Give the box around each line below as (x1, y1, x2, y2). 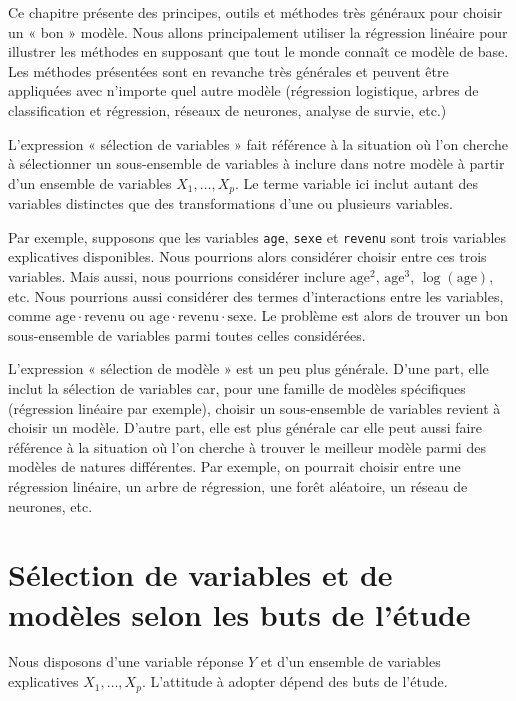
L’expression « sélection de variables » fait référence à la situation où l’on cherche (8, 133, 509, 154)
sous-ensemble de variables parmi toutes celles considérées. (8, 324, 366, 345)
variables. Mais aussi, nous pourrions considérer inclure (8, 266, 346, 287)
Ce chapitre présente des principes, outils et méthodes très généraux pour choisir (8, 2, 503, 22)
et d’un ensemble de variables (260, 651, 441, 672)
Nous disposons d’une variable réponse (8, 651, 244, 672)
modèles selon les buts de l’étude (8, 593, 471, 634)
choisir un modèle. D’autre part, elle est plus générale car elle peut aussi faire (8, 417, 483, 438)
